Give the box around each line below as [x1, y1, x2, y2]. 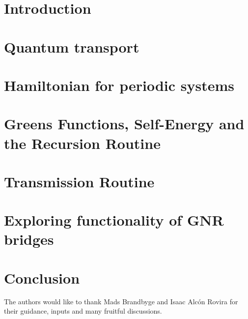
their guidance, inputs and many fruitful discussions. [4, 306, 162, 316]
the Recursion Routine [4, 133, 161, 153]
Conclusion [4, 267, 80, 288]
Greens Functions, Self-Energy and [4, 114, 245, 134]
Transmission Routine [4, 171, 155, 191]
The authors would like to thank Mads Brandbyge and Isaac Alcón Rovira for [4, 296, 238, 306]
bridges [4, 229, 54, 249]
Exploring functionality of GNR [4, 210, 224, 230]
